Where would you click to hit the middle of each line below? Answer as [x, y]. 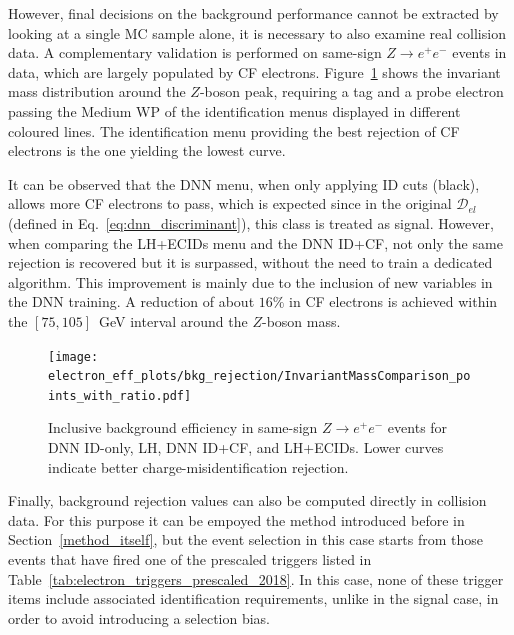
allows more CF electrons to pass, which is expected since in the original [230, 203]
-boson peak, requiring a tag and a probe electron [351, 91]
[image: [73, 356]
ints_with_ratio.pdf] [120, 395]
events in [479, 52]
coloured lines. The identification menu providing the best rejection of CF [234, 130]
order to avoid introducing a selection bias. [139, 617]
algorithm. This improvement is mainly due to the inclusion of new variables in [250, 281]
